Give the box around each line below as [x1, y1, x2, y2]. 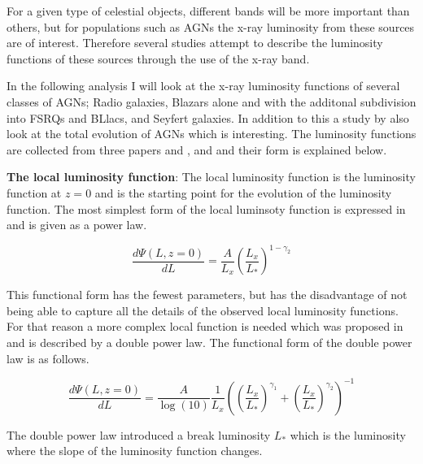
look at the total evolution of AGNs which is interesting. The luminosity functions [7, 125, 416, 142]
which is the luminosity [290, 426, 406, 443]
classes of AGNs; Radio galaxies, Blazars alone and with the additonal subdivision [7, 93, 416, 110]
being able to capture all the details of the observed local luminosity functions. [7, 301, 399, 319]
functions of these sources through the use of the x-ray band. [7, 50, 310, 67]
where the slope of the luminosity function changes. [7, 442, 263, 459]
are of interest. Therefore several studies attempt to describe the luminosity [7, 34, 383, 51]
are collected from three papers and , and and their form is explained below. [7, 141, 387, 158]
